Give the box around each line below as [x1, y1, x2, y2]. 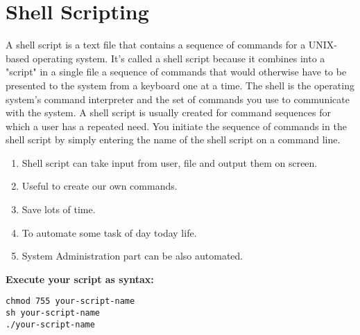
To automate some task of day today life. [22, 225, 197, 239]
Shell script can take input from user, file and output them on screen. [22, 155, 318, 170]
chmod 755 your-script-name [6, 296, 135, 307]
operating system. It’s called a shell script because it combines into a [32, 51, 325, 65]
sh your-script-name [6, 308, 101, 318]
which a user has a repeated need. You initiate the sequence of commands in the [6, 118, 347, 133]
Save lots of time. [22, 202, 96, 217]
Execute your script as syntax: [6, 271, 154, 286]
